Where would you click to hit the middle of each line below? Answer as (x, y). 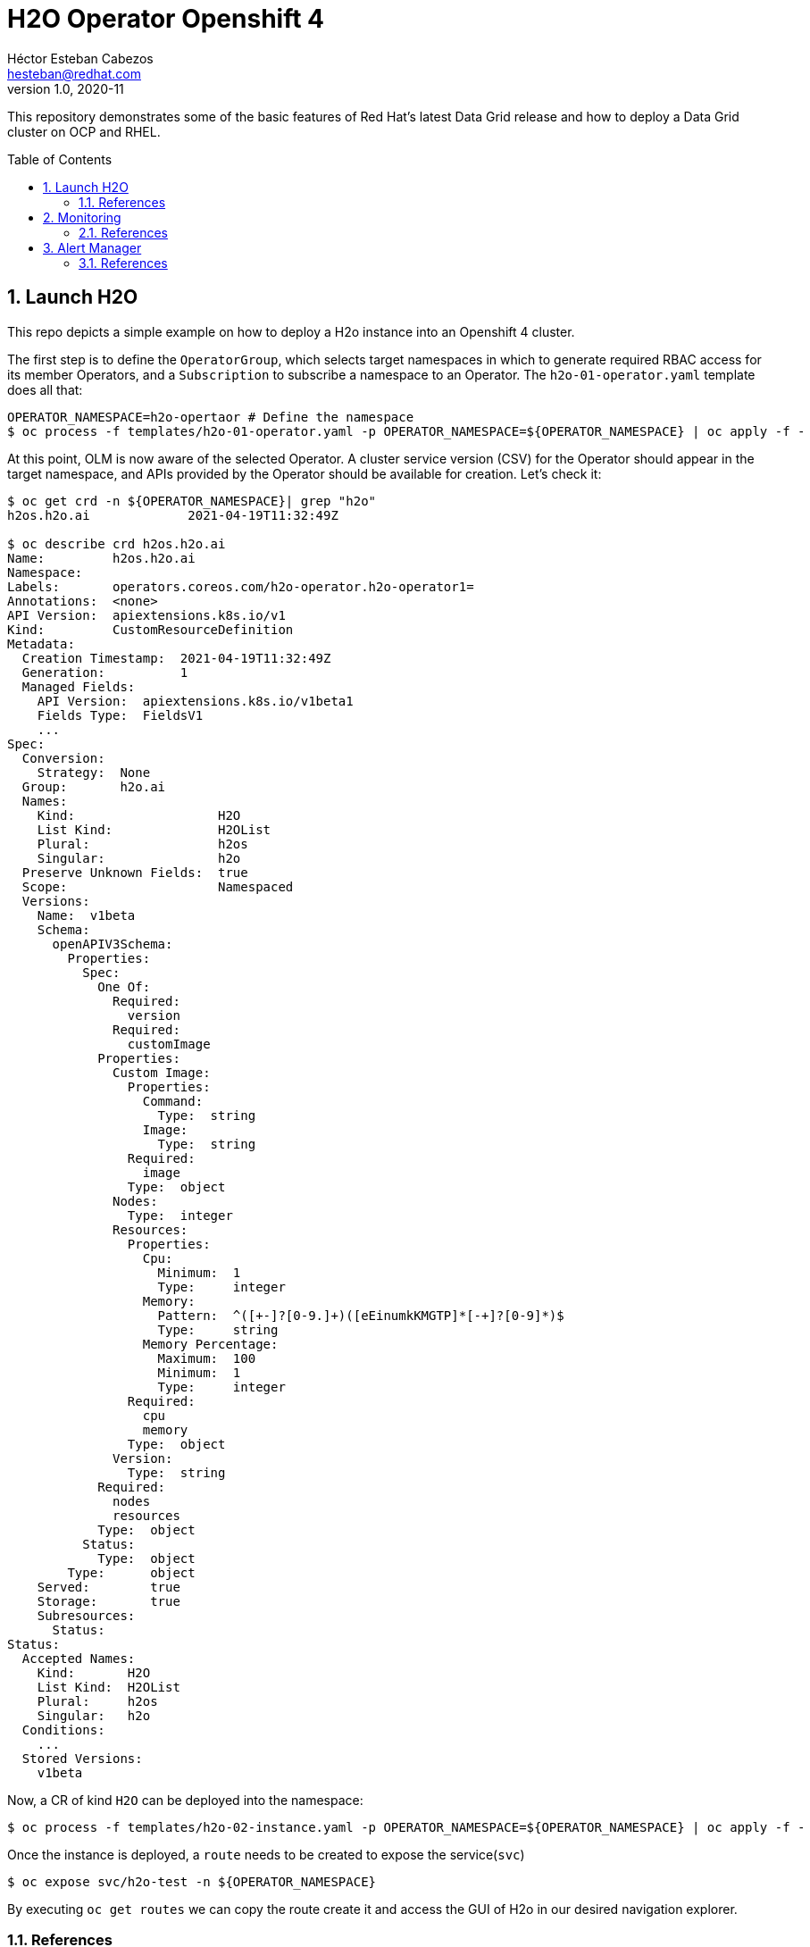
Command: (173, 1101)
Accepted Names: (79, 1658)
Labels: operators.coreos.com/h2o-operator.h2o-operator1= (241, 586)
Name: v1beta (86, 915)
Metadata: (41, 643)
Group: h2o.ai (94, 786)
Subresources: (86, 1615)
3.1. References (123, 263)
